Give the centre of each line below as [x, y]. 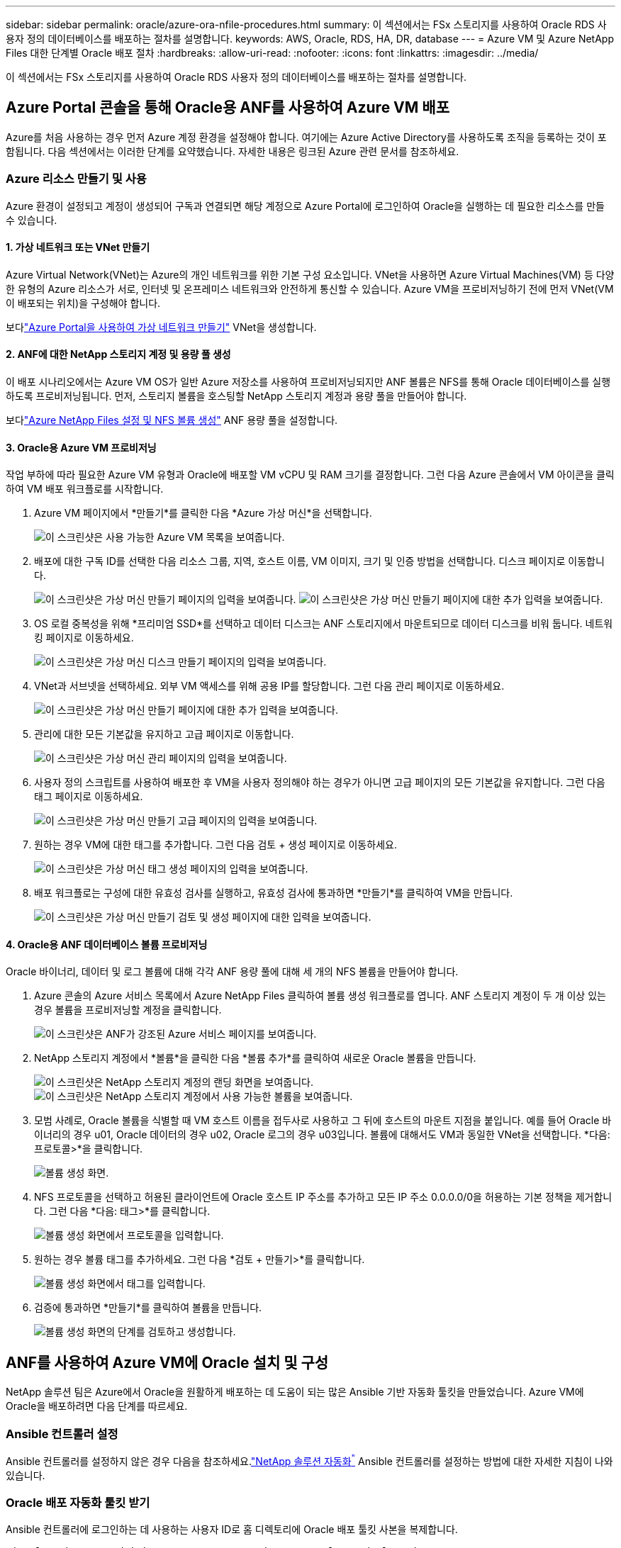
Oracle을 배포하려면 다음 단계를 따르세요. [97, 1406]
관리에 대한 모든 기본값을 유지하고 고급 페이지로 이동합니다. [164, 734]
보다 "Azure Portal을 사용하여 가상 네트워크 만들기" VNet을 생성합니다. [161, 327]
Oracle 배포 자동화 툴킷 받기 [78, 1503]
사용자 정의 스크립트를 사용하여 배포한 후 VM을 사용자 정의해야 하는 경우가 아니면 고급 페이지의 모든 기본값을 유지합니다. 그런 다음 [320, 783]
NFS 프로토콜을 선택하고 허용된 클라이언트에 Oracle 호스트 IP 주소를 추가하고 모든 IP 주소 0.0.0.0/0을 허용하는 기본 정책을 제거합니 [323, 1197]
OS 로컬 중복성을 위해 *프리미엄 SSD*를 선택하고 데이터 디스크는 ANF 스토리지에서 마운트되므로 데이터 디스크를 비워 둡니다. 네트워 [324, 624]
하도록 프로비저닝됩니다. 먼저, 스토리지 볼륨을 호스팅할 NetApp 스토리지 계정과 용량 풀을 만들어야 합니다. [236, 396]
